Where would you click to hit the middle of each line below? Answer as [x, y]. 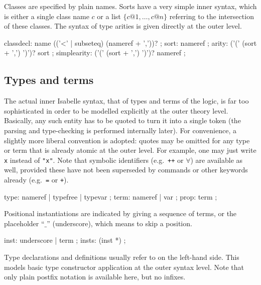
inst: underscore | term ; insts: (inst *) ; [65, 240]
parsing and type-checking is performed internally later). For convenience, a [120, 130]
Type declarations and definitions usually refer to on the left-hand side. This [122, 257]
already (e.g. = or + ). [36, 179]
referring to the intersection [212, 16]
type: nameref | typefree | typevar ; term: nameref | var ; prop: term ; [111, 196]
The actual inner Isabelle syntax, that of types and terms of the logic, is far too [126, 101]
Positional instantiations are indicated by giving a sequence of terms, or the [120, 213]
